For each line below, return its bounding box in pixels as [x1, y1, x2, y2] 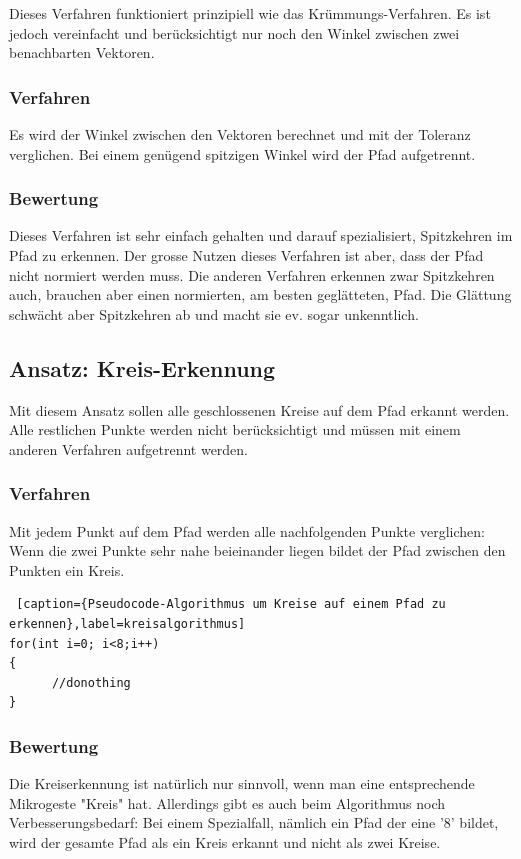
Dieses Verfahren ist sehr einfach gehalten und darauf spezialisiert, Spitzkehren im [9, 225, 513, 246]
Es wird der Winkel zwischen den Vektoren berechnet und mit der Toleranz [9, 124, 471, 144]
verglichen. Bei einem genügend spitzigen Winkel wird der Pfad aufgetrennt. [9, 143, 476, 164]
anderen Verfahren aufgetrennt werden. [9, 438, 249, 459]
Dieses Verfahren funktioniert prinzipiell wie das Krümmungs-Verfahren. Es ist [9, 3, 491, 23]
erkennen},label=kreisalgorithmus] [9, 616, 246, 631]
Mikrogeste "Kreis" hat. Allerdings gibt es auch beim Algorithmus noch [9, 792, 446, 813]
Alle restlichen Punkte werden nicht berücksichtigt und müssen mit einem [9, 419, 461, 440]
